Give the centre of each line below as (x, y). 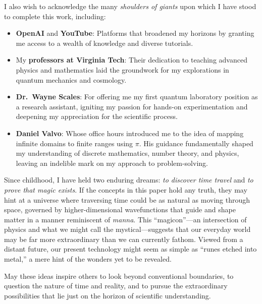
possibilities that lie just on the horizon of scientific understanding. (108, 295)
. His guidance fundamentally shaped (196, 143)
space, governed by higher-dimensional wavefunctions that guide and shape (120, 209)
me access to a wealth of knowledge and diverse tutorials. (104, 43)
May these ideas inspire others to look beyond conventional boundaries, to (119, 276)
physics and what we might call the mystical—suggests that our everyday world (127, 229)
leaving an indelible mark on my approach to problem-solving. (112, 163)
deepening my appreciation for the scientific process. (97, 116)
